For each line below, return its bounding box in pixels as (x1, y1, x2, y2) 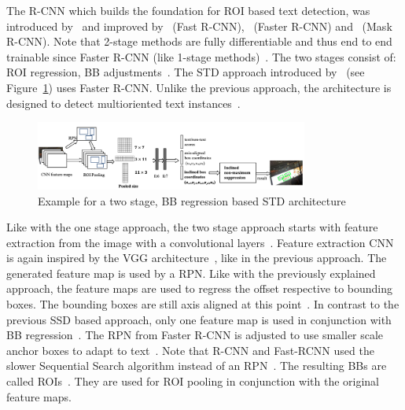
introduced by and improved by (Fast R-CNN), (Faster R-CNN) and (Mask (6, 17, 392, 34)
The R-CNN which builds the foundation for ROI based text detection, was (6, 2, 370, 18)
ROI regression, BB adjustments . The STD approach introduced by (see (6, 64, 365, 80)
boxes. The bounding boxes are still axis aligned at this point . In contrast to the (6, 296, 399, 312)
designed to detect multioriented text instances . (6, 94, 241, 111)
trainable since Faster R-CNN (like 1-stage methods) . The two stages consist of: (6, 48, 396, 65)
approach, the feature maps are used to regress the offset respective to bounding (6, 280, 393, 297)
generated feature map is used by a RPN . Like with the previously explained (6, 264, 376, 281)
